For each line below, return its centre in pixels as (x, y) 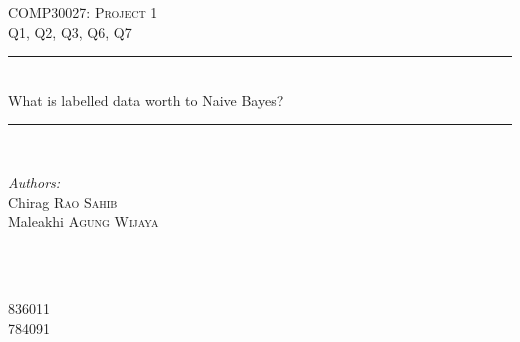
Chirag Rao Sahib (63, 201)
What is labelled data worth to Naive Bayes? (146, 99)
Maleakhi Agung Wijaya (83, 221)
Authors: (34, 181)
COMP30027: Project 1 (83, 12)
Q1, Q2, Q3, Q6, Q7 (70, 31)
